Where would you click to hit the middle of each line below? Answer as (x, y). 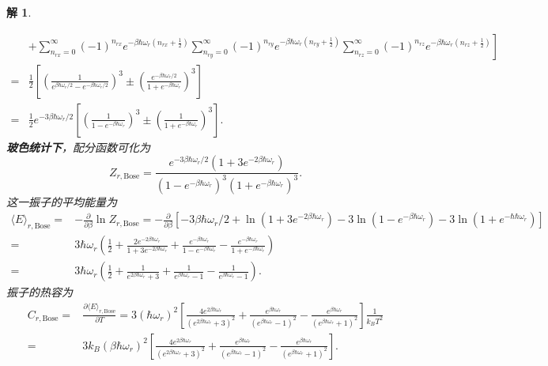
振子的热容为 (40, 292)
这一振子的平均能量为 (62, 201)
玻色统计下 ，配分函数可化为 (78, 147)
